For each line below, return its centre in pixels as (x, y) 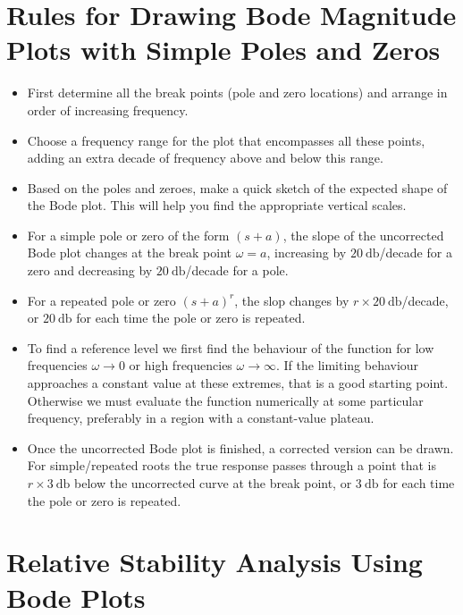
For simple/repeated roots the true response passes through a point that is (232, 465)
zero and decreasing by (90, 270)
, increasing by (307, 253)
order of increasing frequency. (108, 110)
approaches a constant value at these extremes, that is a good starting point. (238, 383)
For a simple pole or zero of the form (128, 235)
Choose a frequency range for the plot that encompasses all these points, (226, 140)
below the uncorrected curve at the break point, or (213, 483)
